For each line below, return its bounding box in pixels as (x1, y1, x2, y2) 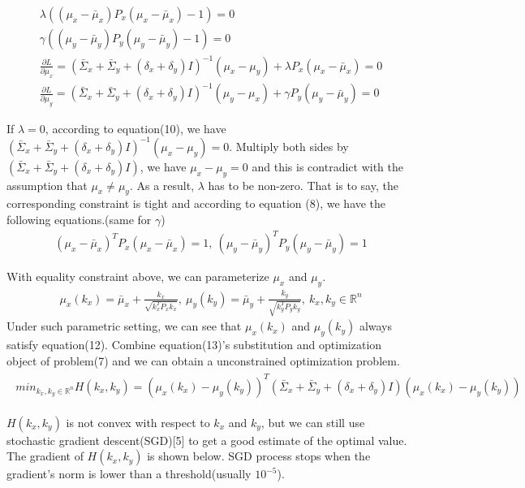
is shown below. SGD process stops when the (147, 447, 371, 464)
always (359, 317, 393, 335)
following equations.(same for (6, 210, 152, 227)
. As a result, (129, 176, 195, 193)
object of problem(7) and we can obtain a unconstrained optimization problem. (6, 352, 400, 369)
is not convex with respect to (66, 413, 210, 430)
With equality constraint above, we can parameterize (6, 268, 269, 285)
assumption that (6, 176, 88, 193)
